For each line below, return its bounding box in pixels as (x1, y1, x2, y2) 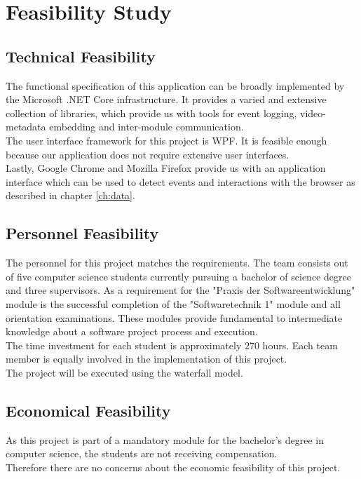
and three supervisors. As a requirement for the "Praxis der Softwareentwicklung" (6, 283, 355, 297)
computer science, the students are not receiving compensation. (6, 446, 278, 461)
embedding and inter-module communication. (49, 119, 244, 134)
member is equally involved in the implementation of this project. (6, 351, 287, 366)
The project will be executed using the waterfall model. (6, 365, 243, 379)
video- (300, 105, 326, 120)
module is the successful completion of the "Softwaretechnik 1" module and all (6, 296, 341, 311)
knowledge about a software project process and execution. (6, 324, 258, 339)
